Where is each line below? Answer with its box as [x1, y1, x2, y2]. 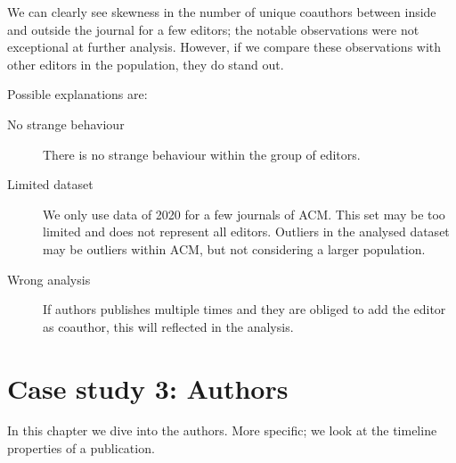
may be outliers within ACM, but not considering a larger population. [43, 239, 426, 258]
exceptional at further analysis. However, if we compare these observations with [7, 37, 442, 56]
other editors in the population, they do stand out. [7, 54, 284, 73]
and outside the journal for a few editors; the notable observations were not [7, 20, 419, 38]
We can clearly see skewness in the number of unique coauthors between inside [7, 3, 436, 21]
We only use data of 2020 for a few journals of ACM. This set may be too [43, 204, 445, 223]
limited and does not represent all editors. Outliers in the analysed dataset [43, 222, 450, 241]
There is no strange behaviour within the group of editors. [43, 145, 361, 163]
